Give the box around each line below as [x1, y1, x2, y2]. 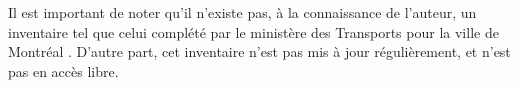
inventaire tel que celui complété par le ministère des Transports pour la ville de [8, 21, 499, 42]
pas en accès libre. [8, 60, 119, 81]
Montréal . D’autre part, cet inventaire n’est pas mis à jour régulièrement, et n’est [8, 41, 511, 62]
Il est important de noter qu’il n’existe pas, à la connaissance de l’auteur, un [8, 2, 477, 22]
